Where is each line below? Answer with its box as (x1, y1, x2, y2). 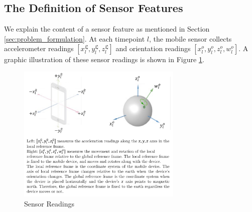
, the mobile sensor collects (149, 33, 232, 44)
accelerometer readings (4, 43, 74, 54)
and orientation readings (115, 43, 191, 54)
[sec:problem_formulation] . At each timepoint (4, 33, 145, 44)
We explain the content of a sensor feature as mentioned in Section (4, 24, 210, 34)
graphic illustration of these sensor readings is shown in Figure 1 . (4, 54, 204, 65)
